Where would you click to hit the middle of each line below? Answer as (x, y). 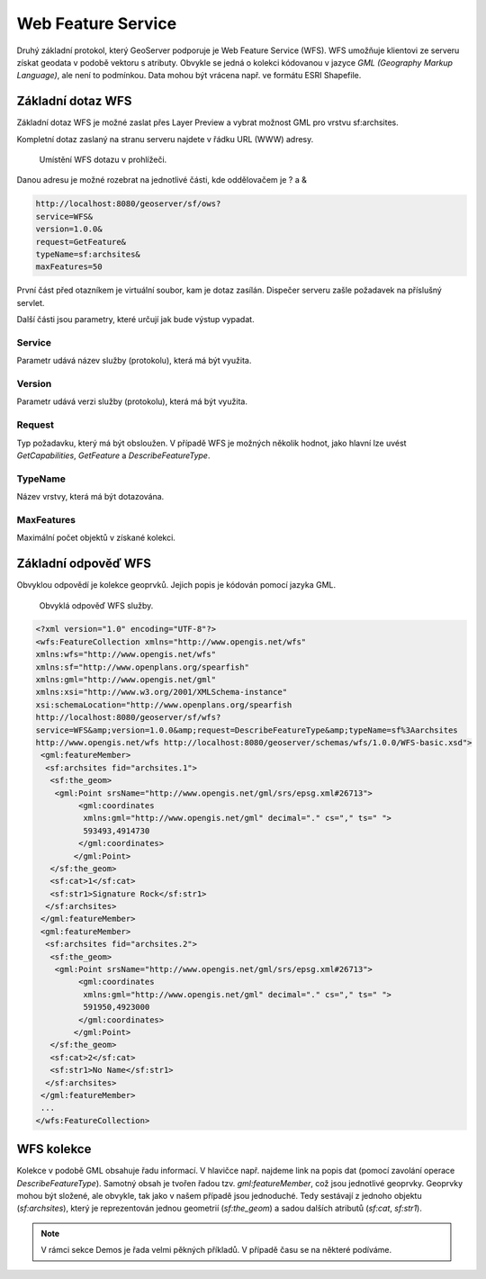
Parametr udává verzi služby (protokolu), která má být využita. (132, 401)
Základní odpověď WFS (84, 564)
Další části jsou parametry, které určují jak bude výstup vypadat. (136, 320)
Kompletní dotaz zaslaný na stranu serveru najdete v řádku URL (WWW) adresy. (165, 139)
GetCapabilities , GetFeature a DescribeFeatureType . (113, 455)
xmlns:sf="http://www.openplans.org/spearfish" (142, 667)
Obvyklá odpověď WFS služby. (96, 605)
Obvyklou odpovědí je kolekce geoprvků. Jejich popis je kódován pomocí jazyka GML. (176, 585)
